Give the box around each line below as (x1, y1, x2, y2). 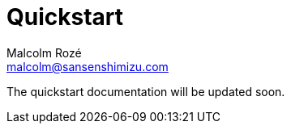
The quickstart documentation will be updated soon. (6, 84, 285, 99)
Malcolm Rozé (6, 45, 82, 60)
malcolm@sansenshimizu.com (6, 59, 169, 73)
